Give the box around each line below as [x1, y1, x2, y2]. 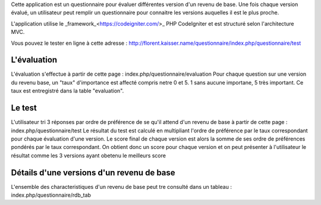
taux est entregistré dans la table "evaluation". [11, 87, 124, 95]
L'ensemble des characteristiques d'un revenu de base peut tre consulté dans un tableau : [11, 183, 232, 190]
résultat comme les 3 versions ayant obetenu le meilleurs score [11, 152, 166, 159]
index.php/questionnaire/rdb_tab [11, 191, 92, 199]
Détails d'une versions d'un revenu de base [11, 167, 175, 178]
